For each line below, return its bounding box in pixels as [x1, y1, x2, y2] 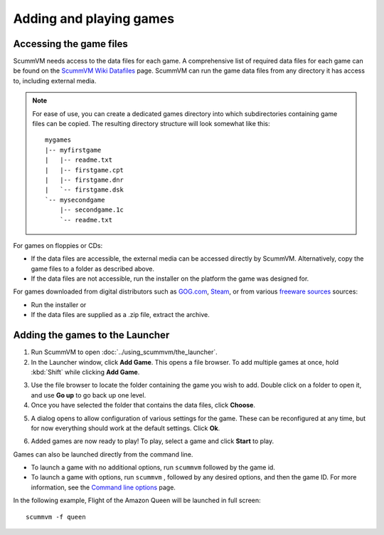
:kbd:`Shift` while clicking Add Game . [31, 368, 140, 376]
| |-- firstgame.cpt [45, 166, 124, 174]
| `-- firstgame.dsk [45, 186, 124, 194]
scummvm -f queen [26, 513, 86, 521]
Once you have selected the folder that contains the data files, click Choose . [31, 401, 256, 410]
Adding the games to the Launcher [13, 329, 170, 341]
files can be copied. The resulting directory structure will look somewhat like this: [32, 120, 270, 128]
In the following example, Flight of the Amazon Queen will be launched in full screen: [13, 496, 261, 505]
